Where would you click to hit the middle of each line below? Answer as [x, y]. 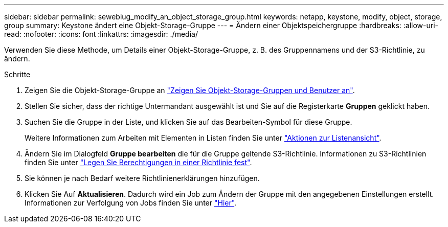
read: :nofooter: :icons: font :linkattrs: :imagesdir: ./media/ [101, 34]
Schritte [17, 74]
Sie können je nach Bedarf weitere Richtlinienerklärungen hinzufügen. [142, 178]
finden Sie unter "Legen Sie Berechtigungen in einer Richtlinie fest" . [138, 162]
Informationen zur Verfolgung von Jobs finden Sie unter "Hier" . [131, 203]
